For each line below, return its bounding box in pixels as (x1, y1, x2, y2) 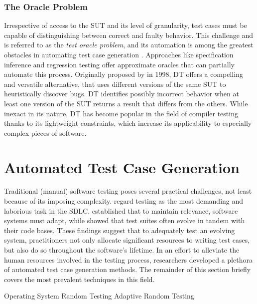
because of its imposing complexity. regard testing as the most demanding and (4, 196, 244, 206)
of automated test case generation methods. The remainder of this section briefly (4, 264, 251, 275)
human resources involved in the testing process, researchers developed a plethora (4, 254, 253, 265)
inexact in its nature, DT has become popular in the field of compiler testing (4, 108, 238, 118)
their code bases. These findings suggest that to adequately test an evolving (4, 225, 235, 235)
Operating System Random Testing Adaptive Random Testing (4, 291, 194, 301)
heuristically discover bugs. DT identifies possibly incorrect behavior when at (4, 88, 239, 99)
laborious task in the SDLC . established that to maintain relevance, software (4, 205, 238, 216)
